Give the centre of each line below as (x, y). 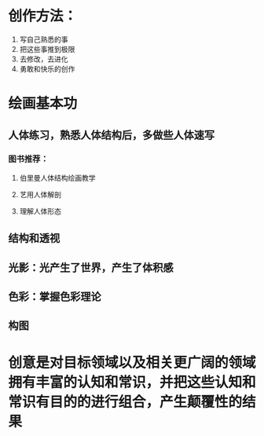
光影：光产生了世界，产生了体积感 (91, 267)
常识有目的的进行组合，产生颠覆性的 (125, 402)
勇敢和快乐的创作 (47, 68)
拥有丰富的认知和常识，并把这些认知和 (132, 382)
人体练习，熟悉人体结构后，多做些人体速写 (111, 135)
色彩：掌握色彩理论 (55, 297)
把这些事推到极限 (47, 49)
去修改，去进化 (44, 59)
